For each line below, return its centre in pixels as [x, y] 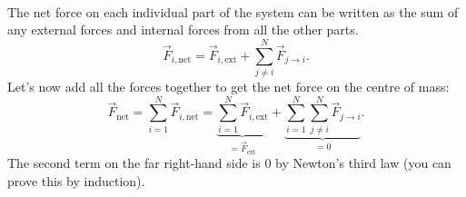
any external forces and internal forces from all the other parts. [183, 30]
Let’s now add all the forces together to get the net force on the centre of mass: [228, 86]
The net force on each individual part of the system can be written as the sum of [233, 11]
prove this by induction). [76, 180]
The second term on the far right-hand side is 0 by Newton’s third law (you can [229, 163]
